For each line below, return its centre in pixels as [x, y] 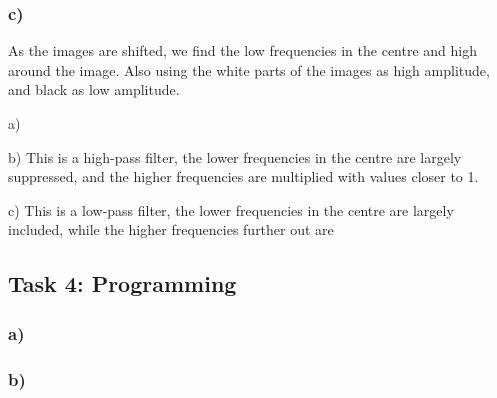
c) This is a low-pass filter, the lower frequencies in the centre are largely [231, 209]
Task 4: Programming [122, 283]
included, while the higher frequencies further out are [171, 229]
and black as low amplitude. [94, 89]
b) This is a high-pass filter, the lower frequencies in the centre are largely [235, 156]
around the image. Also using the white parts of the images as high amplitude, [249, 69]
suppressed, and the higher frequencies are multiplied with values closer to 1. [243, 176]
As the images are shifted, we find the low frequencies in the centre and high [242, 50]
